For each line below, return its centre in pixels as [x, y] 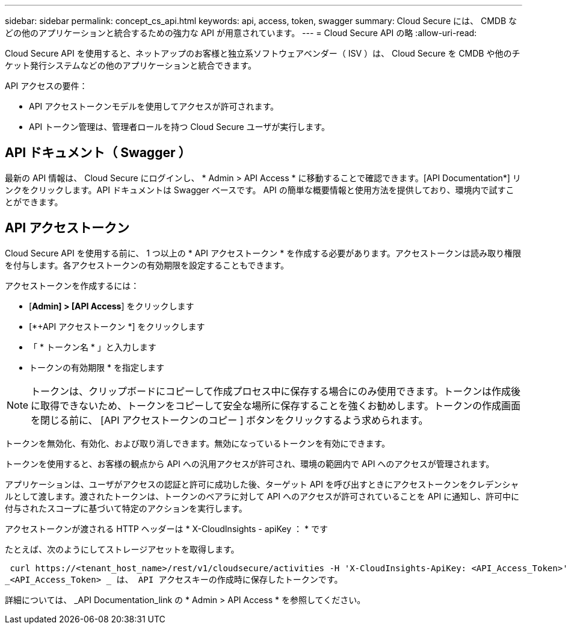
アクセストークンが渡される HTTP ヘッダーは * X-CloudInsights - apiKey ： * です [166, 528]
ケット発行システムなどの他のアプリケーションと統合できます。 [131, 65]
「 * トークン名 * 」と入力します [93, 347]
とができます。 [34, 202]
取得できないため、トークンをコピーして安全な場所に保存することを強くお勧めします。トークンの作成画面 [280, 405]
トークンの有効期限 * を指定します [97, 367]
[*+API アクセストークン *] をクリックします [117, 326]
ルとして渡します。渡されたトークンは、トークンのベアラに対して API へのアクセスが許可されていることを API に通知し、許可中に [262, 496]
